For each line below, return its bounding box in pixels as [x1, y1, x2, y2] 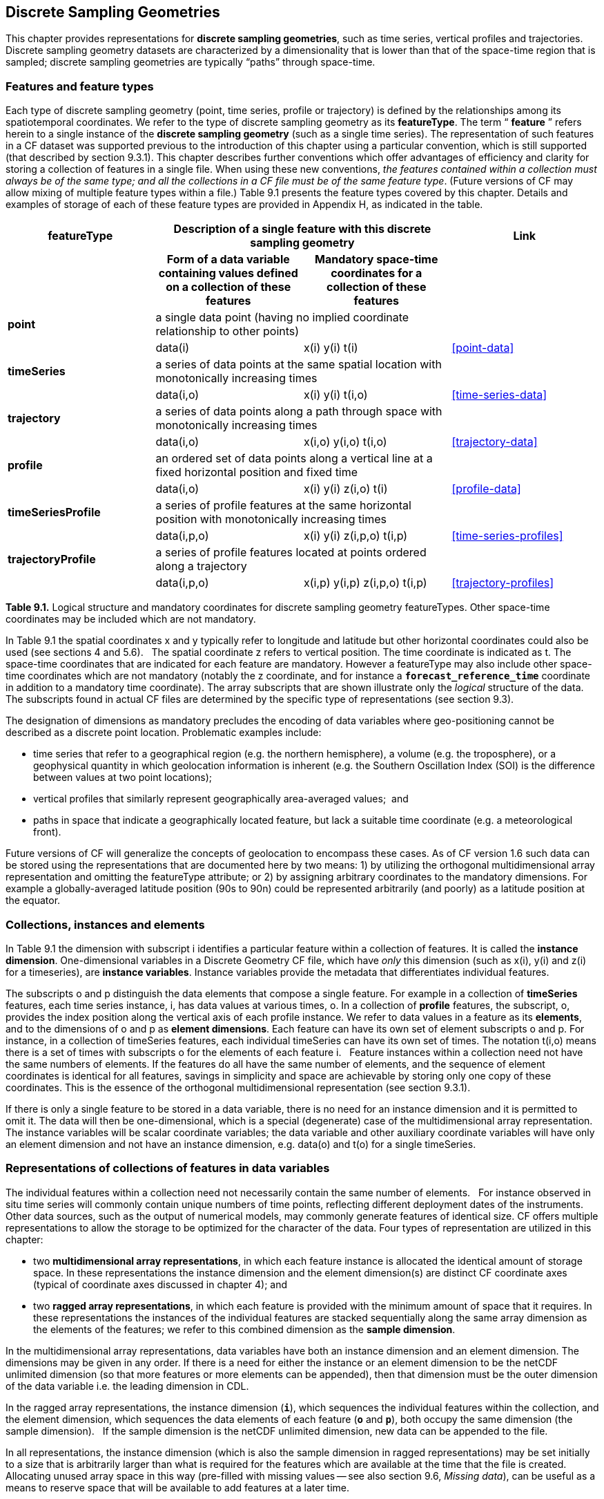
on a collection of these [166, 280, 291, 294]
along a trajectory [155, 559, 247, 574]
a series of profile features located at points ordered [155, 545, 427, 560]
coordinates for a [331, 266, 422, 281]
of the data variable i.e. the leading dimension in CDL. [6, 1379, 249, 1392]
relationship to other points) [155, 324, 300, 339]
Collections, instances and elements [6, 917, 205, 932]
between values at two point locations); [33, 771, 213, 784]
